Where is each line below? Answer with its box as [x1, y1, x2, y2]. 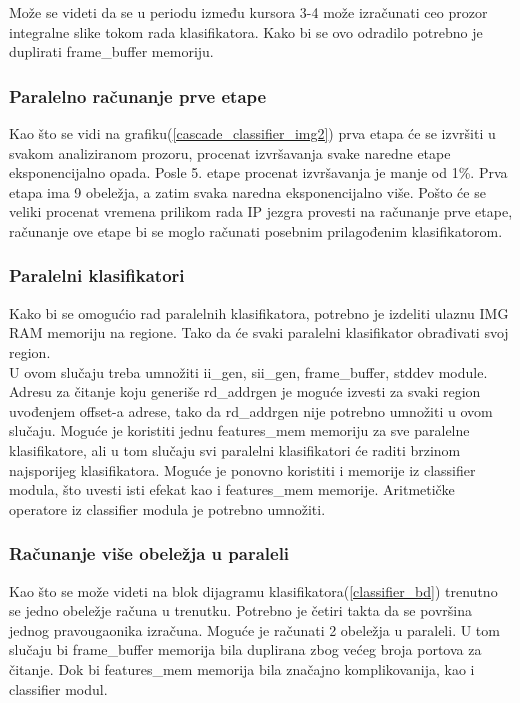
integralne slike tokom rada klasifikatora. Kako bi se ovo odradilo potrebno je [9, 21, 483, 42]
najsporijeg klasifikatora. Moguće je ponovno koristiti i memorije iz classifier [9, 459, 476, 480]
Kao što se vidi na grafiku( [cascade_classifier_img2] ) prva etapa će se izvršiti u [9, 123, 496, 143]
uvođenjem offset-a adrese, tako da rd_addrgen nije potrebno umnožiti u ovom [9, 400, 493, 421]
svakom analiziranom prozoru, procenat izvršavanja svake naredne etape [9, 142, 451, 163]
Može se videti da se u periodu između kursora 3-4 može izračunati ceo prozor [9, 2, 488, 22]
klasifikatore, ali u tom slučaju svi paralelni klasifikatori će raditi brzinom [9, 439, 461, 460]
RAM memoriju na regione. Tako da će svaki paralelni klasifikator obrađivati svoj [9, 322, 509, 343]
